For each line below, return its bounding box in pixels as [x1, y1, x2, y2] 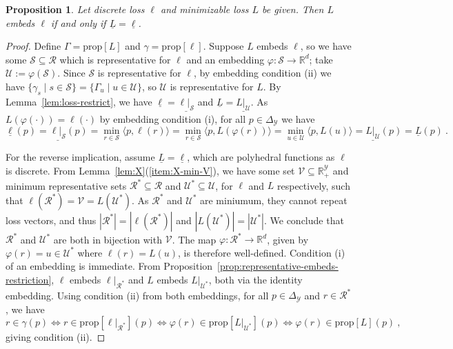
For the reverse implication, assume [6, 150, 155, 164]
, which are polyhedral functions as [187, 150, 335, 164]
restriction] [6, 272, 52, 286]
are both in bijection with [53, 232, 162, 246]
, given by [267, 232, 309, 246]
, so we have [300, 39, 352, 53]
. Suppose [203, 39, 244, 53]
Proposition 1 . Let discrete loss [6, 2, 145, 16]
